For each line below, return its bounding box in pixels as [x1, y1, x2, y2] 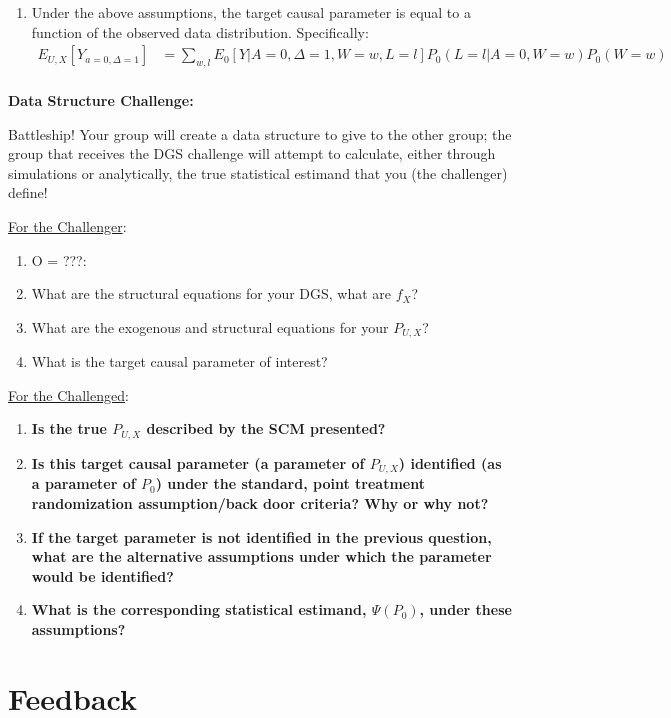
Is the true [31, 418, 107, 439]
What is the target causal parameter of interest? [31, 351, 328, 372]
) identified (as [398, 452, 502, 473]
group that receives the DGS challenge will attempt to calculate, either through [8, 143, 496, 164]
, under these [419, 599, 512, 620]
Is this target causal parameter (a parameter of [31, 452, 365, 473]
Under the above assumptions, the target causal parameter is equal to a [31, 2, 471, 22]
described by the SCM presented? [146, 418, 386, 439]
